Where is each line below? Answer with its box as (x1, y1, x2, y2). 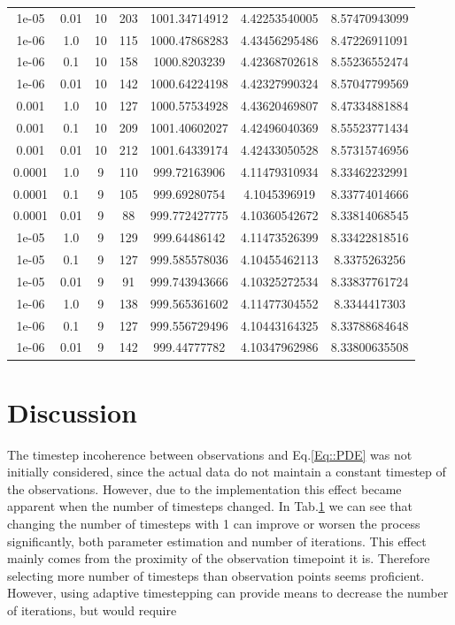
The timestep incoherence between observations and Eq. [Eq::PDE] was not (7, 445, 413, 463)
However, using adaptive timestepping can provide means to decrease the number (7, 583, 449, 602)
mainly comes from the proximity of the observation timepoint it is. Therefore (7, 549, 430, 568)
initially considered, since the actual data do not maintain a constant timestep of (7, 462, 446, 481)
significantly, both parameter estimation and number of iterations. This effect (7, 531, 427, 550)
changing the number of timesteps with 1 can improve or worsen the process (7, 514, 420, 532)
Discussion (7, 393, 137, 430)
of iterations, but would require (7, 600, 177, 619)
